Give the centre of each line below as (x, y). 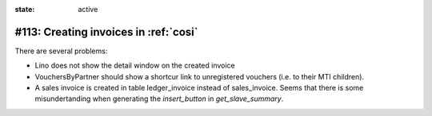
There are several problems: (61, 51)
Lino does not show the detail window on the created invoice (135, 66)
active (88, 9)
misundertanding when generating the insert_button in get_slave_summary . (159, 99)
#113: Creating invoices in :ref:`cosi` (106, 32)
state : (25, 9)
